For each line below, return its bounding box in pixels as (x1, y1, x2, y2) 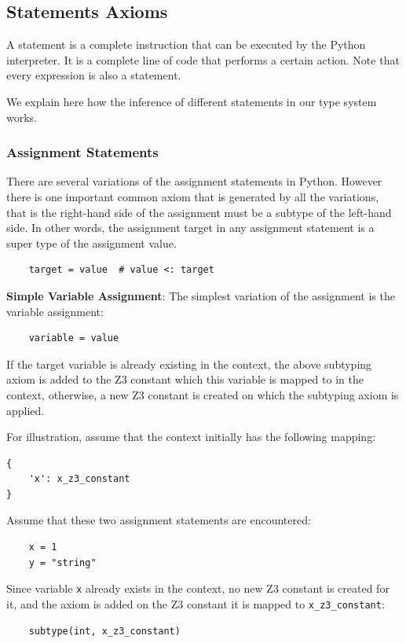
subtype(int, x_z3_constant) (28, 625, 181, 637)
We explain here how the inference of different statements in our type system (6, 93, 377, 109)
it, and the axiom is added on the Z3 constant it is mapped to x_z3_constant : (6, 595, 385, 612)
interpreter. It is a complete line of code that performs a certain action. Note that (6, 51, 400, 68)
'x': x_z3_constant (28, 473, 130, 485)
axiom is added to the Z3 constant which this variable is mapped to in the (6, 371, 364, 388)
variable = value (28, 333, 119, 344)
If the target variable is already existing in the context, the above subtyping (6, 355, 372, 372)
